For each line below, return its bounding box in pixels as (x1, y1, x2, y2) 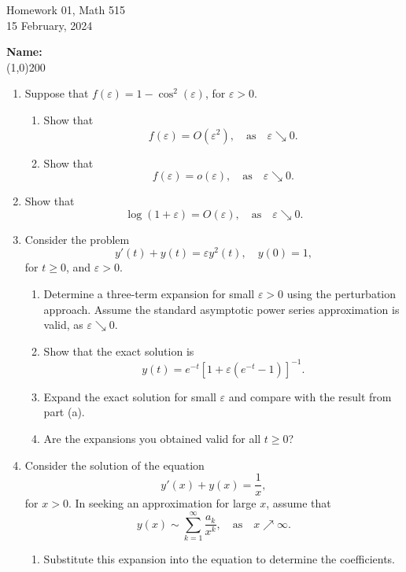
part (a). (43, 404, 85, 420)
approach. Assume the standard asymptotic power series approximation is (43, 301, 400, 317)
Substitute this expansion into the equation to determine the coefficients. (43, 551, 395, 567)
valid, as (43, 316, 83, 333)
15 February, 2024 (6, 17, 93, 33)
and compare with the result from (228, 388, 392, 404)
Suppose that (24, 85, 89, 101)
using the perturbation (286, 286, 397, 302)
